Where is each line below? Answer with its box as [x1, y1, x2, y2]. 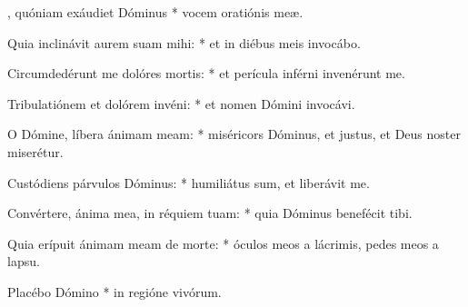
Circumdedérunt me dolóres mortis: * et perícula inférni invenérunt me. [7, 64, 405, 83]
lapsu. [7, 252, 40, 271]
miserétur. [7, 142, 64, 161]
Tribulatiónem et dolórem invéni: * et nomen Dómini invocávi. [7, 94, 355, 113]
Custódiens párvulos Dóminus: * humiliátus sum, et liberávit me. [7, 173, 370, 192]
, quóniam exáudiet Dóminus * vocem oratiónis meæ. [7, 3, 304, 21]
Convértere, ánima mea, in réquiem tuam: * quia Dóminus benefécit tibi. [7, 203, 413, 223]
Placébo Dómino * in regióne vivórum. [7, 282, 222, 301]
